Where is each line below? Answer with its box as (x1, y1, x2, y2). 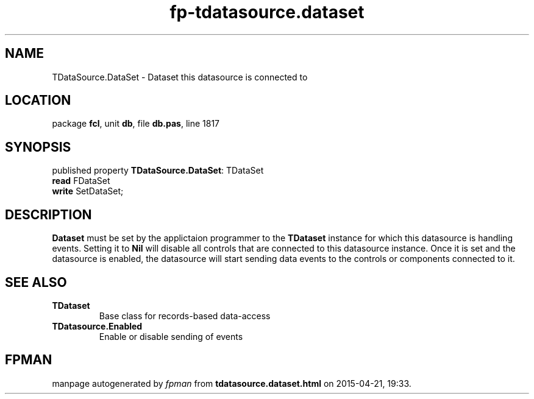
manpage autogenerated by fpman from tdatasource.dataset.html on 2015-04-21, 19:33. (52, 378, 411, 389)
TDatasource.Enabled (52, 320, 143, 331)
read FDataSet (52, 175, 110, 186)
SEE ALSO (5, 274, 67, 290)
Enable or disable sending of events (99, 331, 243, 342)
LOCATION (5, 93, 71, 108)
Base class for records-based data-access (99, 310, 271, 321)
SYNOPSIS (5, 139, 71, 155)
